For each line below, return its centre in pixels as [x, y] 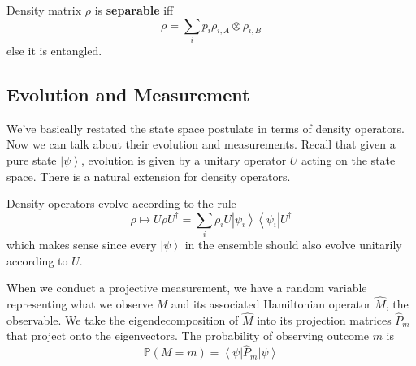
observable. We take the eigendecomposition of [123, 319]
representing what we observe [80, 304]
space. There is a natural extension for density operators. [149, 176]
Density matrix [44, 10]
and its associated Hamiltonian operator [271, 304]
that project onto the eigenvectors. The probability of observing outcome [188, 336]
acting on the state [349, 159]
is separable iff [134, 10]
